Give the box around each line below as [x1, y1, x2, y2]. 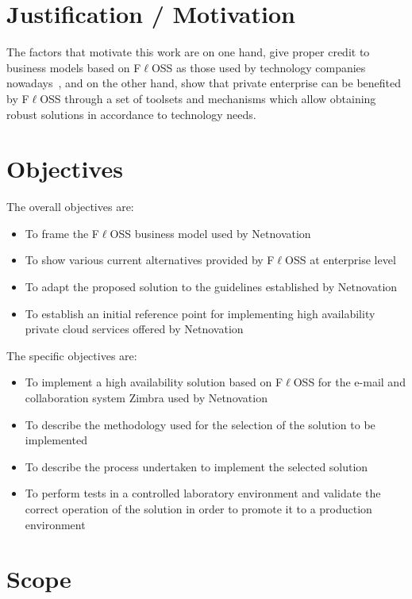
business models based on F [6, 59, 141, 75]
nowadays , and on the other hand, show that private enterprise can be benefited [6, 75, 402, 91]
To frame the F [25, 225, 99, 241]
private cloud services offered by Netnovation [25, 321, 244, 337]
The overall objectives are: [6, 198, 134, 215]
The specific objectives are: [6, 347, 137, 363]
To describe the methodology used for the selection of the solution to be [25, 416, 375, 432]
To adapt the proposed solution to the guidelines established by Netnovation [25, 278, 398, 294]
